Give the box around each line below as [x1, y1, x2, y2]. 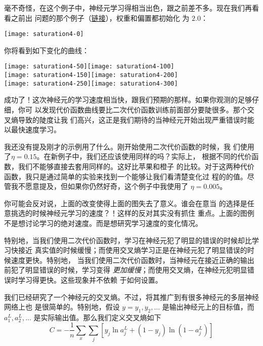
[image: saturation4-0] [4, 30, 84, 38]
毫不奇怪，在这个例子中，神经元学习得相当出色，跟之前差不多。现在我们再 [4, 3, 252, 13]
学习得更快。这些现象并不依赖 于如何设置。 [18, 274, 162, 285]
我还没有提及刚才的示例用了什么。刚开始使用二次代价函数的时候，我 [4, 141, 231, 151]
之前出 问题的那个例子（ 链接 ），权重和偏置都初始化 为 [11, 12, 190, 23]
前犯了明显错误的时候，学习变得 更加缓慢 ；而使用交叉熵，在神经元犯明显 [4, 264, 247, 275]
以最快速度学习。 [4, 124, 61, 135]
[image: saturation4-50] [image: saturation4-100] [4, 63, 174, 70]
